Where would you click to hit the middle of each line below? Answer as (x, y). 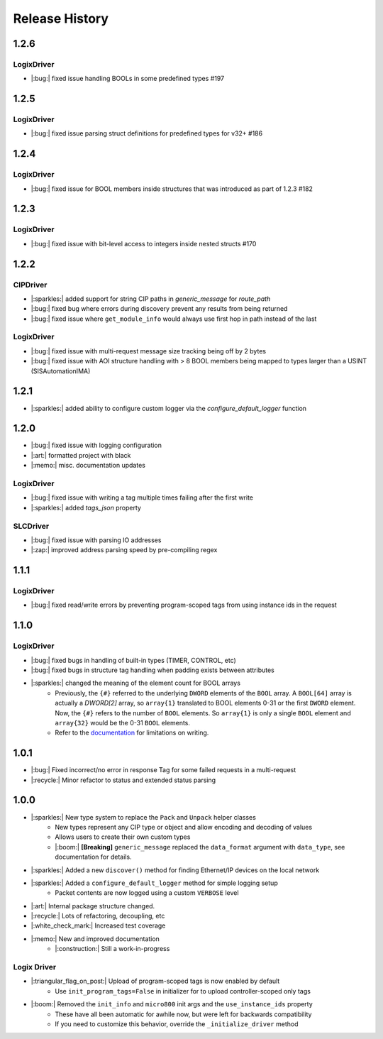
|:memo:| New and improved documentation (95, 939)
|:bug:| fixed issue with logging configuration (96, 445)
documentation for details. (93, 857)
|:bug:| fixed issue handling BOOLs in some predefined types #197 (128, 79)
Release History (61, 18)
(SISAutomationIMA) (61, 371)
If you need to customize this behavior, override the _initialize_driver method (177, 1024)
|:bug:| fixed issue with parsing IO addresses (96, 540)
